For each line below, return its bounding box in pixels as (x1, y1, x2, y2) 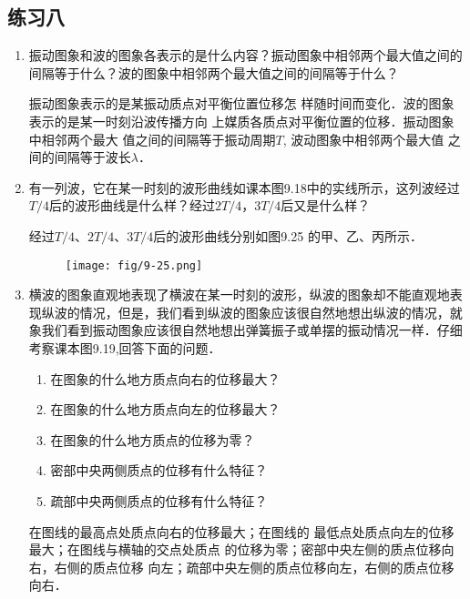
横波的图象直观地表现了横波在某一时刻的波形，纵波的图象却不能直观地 (28, 285, 450, 304)
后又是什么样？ (281, 196, 371, 215)
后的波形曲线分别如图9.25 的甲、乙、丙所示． (153, 226, 423, 245)
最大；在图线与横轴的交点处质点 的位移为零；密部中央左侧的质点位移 (28, 540, 442, 559)
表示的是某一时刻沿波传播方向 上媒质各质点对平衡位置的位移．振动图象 (28, 111, 455, 130)
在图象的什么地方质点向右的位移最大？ (50, 369, 281, 388)
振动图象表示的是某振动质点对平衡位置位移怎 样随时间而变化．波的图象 (28, 94, 455, 113)
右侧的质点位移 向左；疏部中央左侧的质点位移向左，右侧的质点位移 (54, 557, 455, 576)
